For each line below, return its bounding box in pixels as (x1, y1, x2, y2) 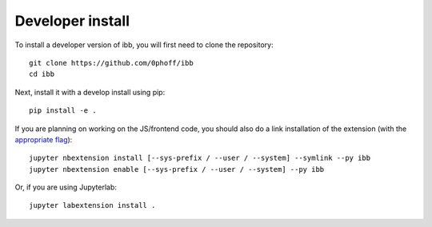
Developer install (14, 12, 130, 30)
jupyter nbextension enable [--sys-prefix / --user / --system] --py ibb (29, 165, 325, 173)
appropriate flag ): (14, 134, 73, 144)
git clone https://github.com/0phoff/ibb (29, 58, 194, 67)
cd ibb (29, 70, 55, 79)
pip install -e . (29, 106, 97, 115)
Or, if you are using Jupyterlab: (14, 182, 118, 192)
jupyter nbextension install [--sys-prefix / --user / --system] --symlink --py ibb (29, 153, 371, 163)
